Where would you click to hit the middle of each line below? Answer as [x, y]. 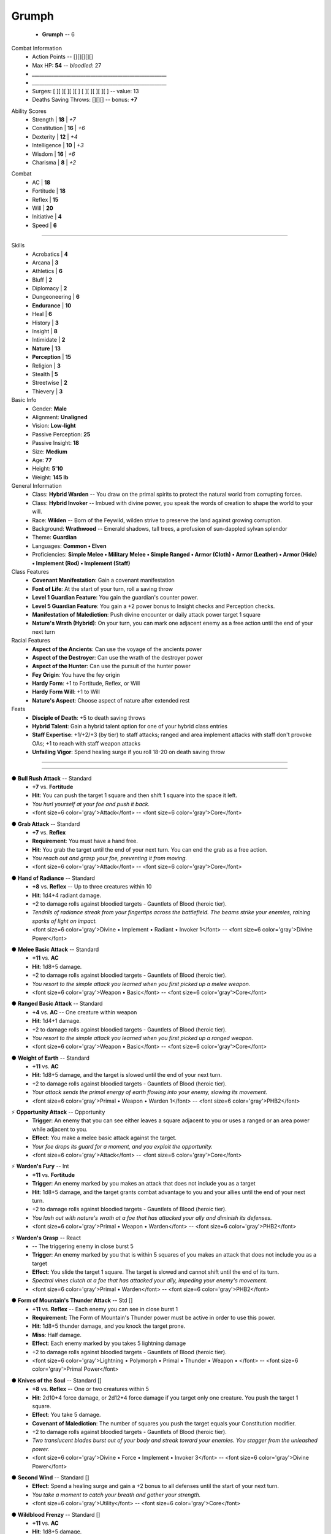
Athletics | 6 [47, 271]
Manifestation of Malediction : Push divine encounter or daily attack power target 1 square [146, 614]
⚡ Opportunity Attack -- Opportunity [58, 1112]
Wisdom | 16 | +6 [54, 154]
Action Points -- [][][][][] [63, 57]
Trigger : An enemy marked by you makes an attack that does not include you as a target [144, 1184]
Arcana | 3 [45, 262]
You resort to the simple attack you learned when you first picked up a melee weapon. [141, 984]
